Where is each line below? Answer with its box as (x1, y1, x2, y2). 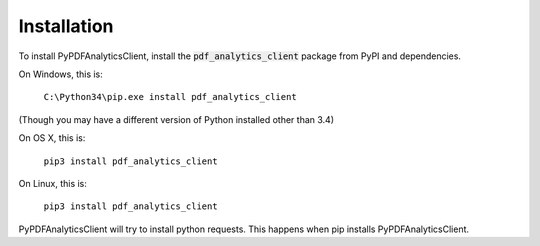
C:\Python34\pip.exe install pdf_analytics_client (43, 91, 297, 103)
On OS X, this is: (18, 132, 86, 144)
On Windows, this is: (18, 68, 104, 80)
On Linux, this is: (18, 177, 87, 189)
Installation (18, 15, 114, 37)
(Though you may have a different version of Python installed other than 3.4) (18, 113, 335, 125)
